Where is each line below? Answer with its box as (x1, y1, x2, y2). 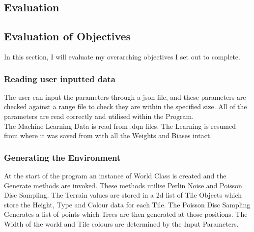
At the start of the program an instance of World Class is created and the (4, 170, 226, 180)
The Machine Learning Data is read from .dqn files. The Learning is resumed (4, 120, 236, 131)
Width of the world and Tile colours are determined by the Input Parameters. (4, 218, 239, 229)
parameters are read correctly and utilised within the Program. (4, 111, 194, 121)
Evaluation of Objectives (4, 29, 131, 44)
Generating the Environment (4, 151, 121, 163)
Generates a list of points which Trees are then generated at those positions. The (4, 209, 248, 219)
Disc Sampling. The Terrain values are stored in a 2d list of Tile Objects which (4, 190, 242, 200)
